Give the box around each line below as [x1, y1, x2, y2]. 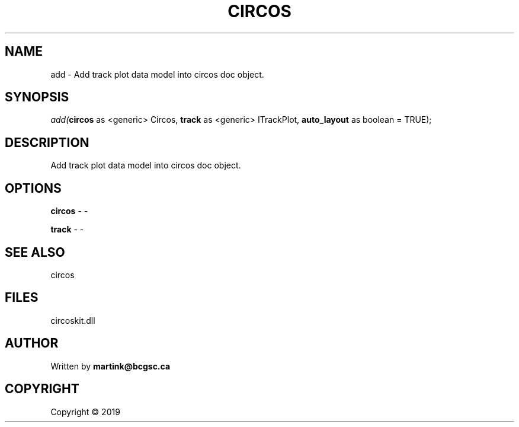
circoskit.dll [50, 315, 95, 326]
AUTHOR [5, 336, 59, 351]
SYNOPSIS [5, 90, 69, 105]
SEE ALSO [5, 244, 65, 260]
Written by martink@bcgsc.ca [50, 361, 171, 371]
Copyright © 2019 [50, 406, 120, 417]
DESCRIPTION [5, 135, 89, 150]
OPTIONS [5, 180, 62, 196]
